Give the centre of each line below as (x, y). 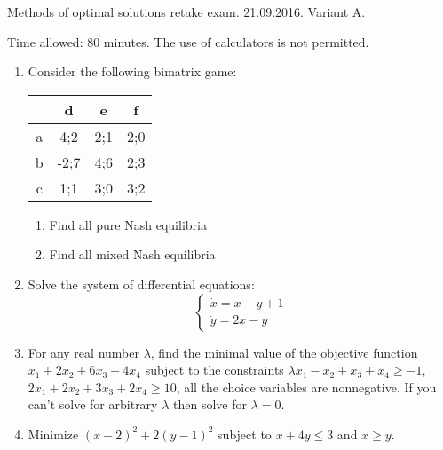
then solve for (210, 404)
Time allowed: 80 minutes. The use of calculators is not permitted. (188, 41)
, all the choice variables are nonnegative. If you (306, 387)
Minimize (53, 434)
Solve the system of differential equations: (141, 284)
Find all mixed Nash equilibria (132, 254)
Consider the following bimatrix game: (132, 71)
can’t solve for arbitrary (93, 404)
